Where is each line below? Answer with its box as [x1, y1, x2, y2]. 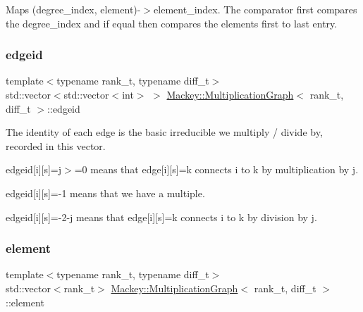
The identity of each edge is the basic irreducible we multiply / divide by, [6, 125, 323, 139]
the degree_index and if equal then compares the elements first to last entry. [6, 15, 338, 30]
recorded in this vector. [6, 138, 106, 153]
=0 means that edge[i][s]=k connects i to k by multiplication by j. [74, 162, 359, 177]
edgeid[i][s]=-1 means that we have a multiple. [6, 185, 205, 200]
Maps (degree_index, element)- [6, 2, 141, 16]
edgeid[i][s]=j [6, 162, 62, 177]
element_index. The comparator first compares [154, 2, 357, 16]
